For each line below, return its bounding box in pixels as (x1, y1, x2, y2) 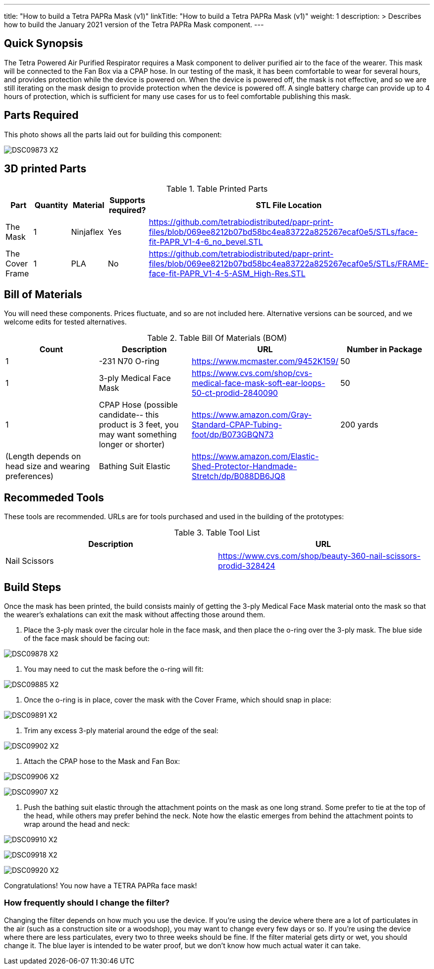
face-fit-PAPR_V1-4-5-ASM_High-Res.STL (149, 268, 306, 278)
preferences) (5, 471, 54, 482)
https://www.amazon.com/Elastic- (191, 451, 319, 462)
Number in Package (347, 344, 422, 355)
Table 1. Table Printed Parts (166, 183, 268, 194)
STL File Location (256, 200, 322, 210)
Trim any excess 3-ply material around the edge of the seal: (24, 726, 218, 735)
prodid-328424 (218, 561, 275, 571)
